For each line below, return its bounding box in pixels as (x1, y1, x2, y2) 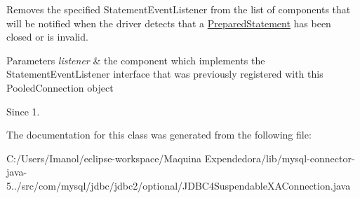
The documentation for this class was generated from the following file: (6, 127, 312, 142)
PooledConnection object (6, 80, 114, 94)
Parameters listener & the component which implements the (6, 52, 265, 67)
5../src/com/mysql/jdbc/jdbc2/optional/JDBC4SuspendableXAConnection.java (6, 178, 351, 192)
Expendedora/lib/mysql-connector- (204, 150, 355, 165)
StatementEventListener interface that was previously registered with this (6, 66, 324, 81)
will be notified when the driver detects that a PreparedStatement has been (6, 15, 331, 30)
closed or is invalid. (6, 29, 88, 44)
